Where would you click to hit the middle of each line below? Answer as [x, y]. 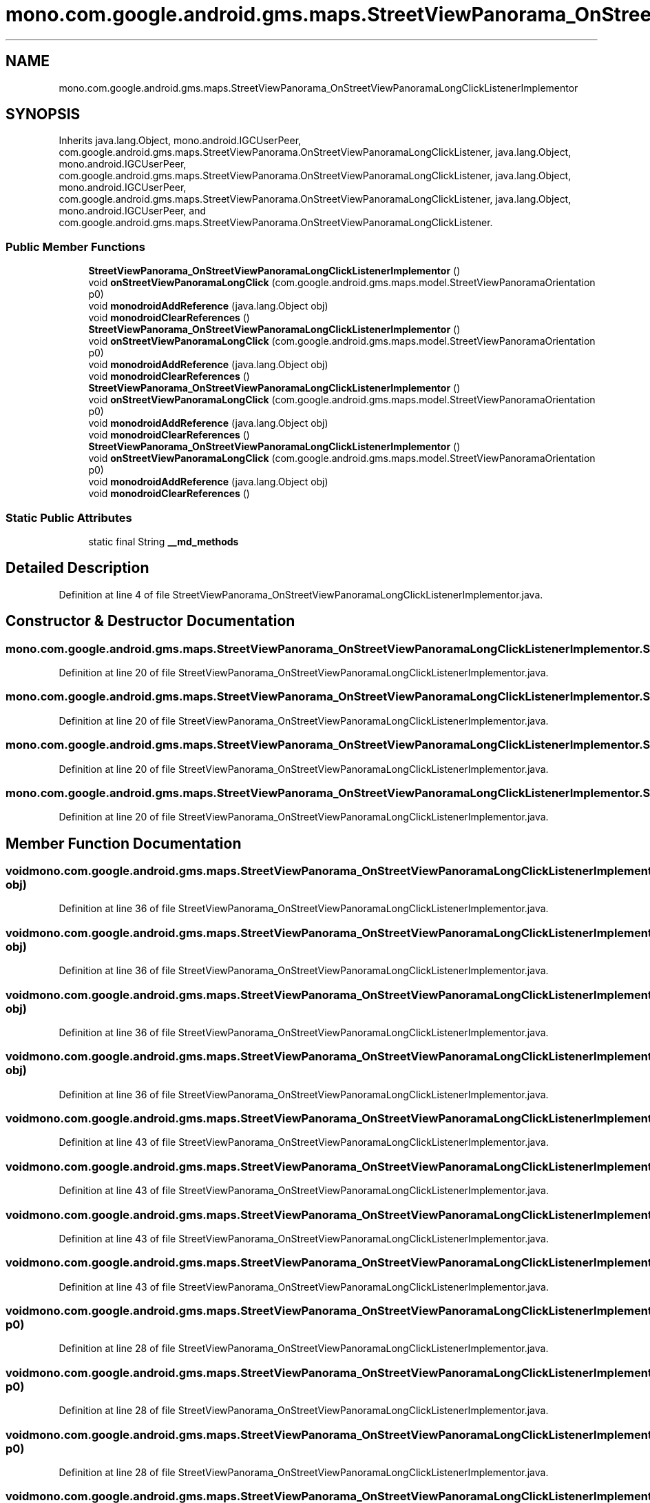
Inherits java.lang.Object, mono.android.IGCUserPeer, [180, 141]
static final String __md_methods [164, 541]
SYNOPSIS [43, 114]
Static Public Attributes [69, 517]
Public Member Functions [75, 246]
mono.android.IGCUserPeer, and [133, 211]
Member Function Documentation [124, 843]
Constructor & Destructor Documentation [150, 621]
